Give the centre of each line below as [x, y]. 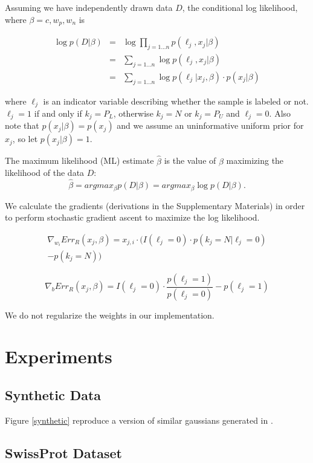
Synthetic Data [53, 395]
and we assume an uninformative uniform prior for [210, 125]
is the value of [190, 160]
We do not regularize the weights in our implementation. [110, 315]
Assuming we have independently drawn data [89, 7]
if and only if [58, 113]
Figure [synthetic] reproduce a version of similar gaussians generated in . [139, 420]
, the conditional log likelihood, [240, 7]
